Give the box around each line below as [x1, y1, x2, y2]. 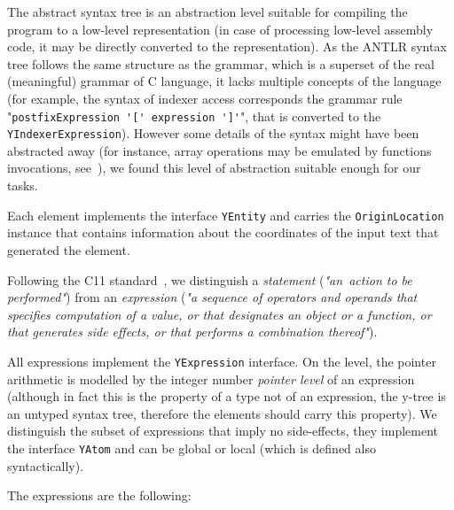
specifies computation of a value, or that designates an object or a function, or [7, 305, 432, 323]
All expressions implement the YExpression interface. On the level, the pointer [7, 352, 436, 370]
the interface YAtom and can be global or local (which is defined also [7, 438, 376, 457]
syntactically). [7, 456, 84, 475]
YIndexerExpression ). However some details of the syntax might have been [7, 124, 419, 143]
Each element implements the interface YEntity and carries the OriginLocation [7, 205, 444, 224]
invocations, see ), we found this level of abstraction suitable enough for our [7, 158, 421, 177]
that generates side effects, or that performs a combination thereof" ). [7, 322, 378, 341]
